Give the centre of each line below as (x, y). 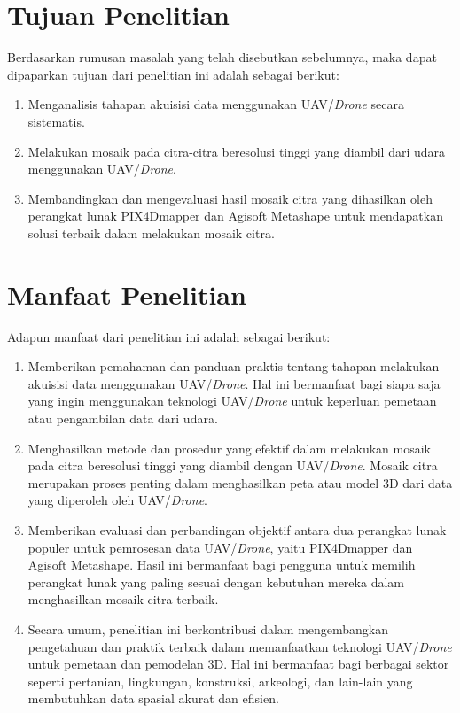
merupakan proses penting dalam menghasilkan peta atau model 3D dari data (240, 482)
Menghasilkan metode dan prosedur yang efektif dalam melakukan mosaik (229, 448)
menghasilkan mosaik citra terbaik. (123, 599)
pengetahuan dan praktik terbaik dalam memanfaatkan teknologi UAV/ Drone (240, 646)
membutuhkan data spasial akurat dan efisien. (153, 698)
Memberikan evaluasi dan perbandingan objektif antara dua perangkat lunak (237, 529)
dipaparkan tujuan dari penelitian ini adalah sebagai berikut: (173, 74)
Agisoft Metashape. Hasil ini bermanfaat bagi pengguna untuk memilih (222, 565)
